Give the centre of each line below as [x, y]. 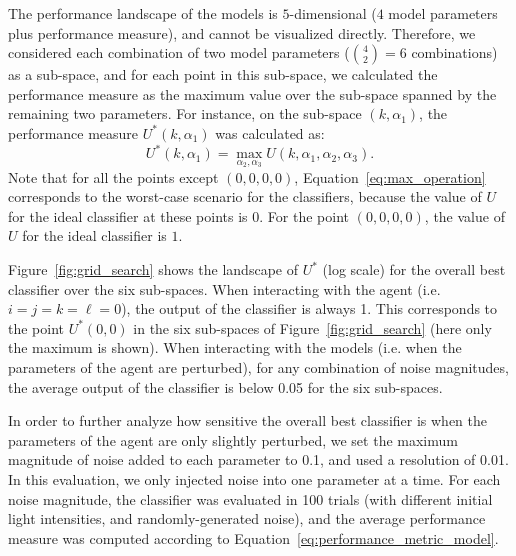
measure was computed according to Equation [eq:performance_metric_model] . [253, 537]
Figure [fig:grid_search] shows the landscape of [153, 269]
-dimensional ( [333, 13]
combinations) [454, 52]
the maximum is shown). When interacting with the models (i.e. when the [235, 347]
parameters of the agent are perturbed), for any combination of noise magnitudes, [258, 367]
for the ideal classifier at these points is [128, 215]
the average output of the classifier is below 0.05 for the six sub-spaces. [225, 386]
